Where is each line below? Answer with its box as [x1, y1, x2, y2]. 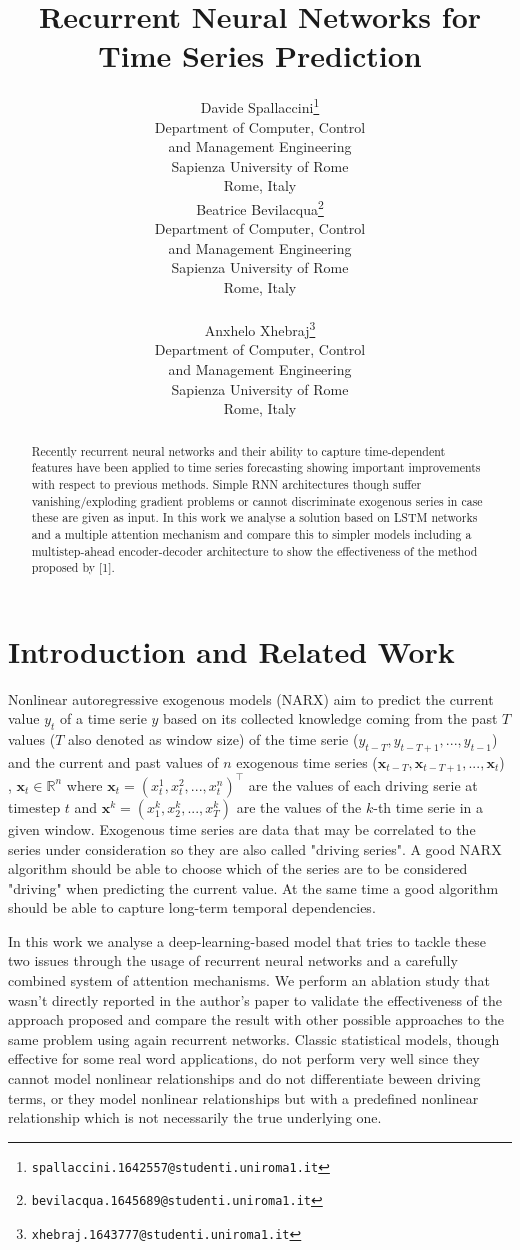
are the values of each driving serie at [248, 774, 478, 795]
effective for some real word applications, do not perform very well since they [8, 1048, 480, 1069]
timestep [8, 796, 61, 817]
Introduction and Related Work [8, 630, 455, 671]
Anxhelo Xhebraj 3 [204, 317, 316, 340]
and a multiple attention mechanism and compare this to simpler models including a [31, 525, 472, 542]
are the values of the [236, 796, 362, 817]
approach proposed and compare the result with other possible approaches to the [8, 1009, 505, 1030]
